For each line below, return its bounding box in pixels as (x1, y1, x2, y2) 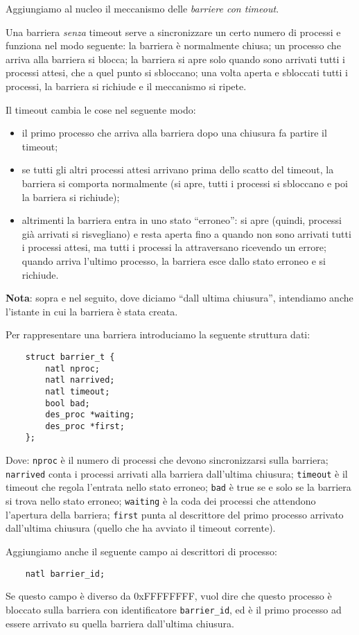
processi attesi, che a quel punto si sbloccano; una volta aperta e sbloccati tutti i (6, 65, 349, 80)
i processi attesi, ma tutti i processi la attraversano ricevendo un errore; (21, 240, 326, 254)
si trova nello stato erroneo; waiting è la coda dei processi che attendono (6, 494, 316, 508)
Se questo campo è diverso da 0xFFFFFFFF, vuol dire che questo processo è (6, 589, 332, 603)
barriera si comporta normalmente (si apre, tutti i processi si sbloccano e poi (21, 175, 348, 190)
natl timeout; (45, 386, 110, 397)
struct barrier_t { (25, 351, 115, 362)
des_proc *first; (45, 421, 125, 431)
